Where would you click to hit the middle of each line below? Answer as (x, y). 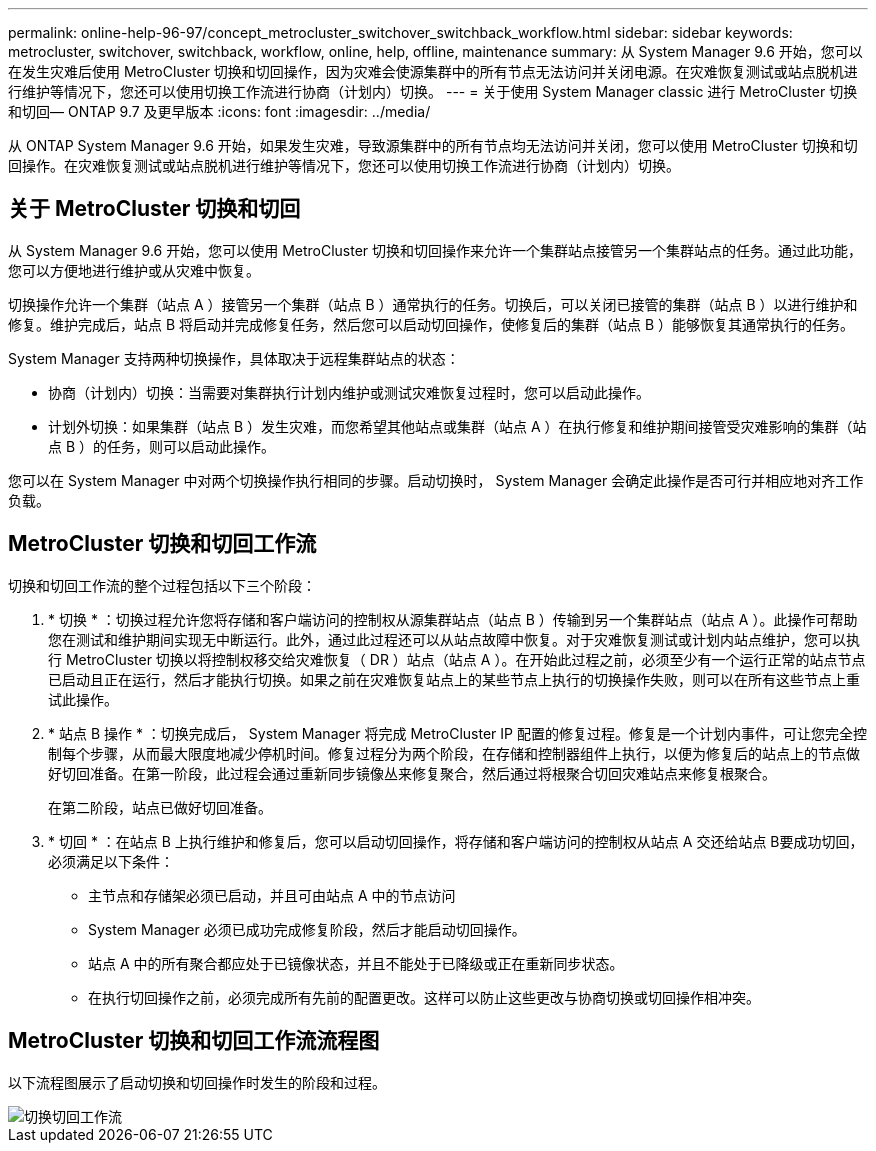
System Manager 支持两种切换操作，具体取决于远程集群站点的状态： (234, 358)
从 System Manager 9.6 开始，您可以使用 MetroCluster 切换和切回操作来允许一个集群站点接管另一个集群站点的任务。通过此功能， (435, 250)
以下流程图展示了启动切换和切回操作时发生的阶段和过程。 (197, 1082)
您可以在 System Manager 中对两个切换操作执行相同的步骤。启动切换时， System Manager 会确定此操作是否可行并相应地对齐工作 (436, 480)
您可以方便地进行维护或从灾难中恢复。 (134, 270)
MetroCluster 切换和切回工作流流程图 (194, 1041)
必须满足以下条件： (111, 861)
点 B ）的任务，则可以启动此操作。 (162, 446)
